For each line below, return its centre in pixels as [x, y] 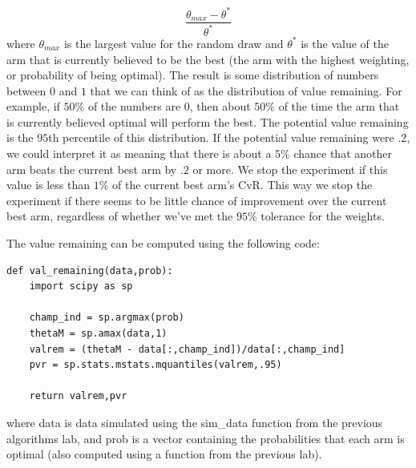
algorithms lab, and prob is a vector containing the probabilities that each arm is [206, 438]
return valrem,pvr [78, 396]
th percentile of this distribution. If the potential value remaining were [221, 137]
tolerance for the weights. [323, 216]
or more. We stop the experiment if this [290, 169]
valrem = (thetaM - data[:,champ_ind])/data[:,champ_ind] [187, 349]
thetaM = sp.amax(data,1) [98, 333]
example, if [33, 106]
